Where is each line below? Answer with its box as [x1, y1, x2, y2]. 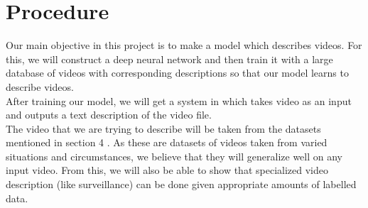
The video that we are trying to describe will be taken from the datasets [6, 121, 321, 136]
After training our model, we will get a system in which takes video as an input [6, 93, 352, 108]
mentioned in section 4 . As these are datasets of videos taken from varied [6, 135, 328, 150]
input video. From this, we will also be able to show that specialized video [6, 163, 328, 177]
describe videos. [6, 79, 74, 94]
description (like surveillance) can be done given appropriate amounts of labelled [6, 177, 357, 192]
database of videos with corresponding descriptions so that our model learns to [6, 65, 349, 80]
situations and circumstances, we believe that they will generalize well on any [6, 148, 343, 163]
